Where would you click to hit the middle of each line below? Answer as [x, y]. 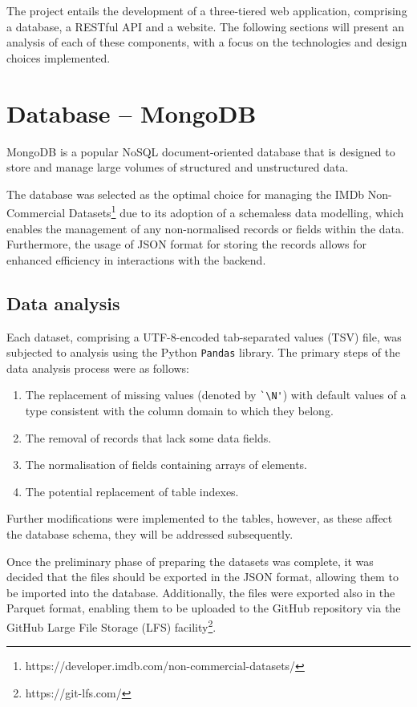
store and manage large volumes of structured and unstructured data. [178, 167]
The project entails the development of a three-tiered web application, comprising [207, 10]
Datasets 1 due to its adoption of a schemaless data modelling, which [236, 211]
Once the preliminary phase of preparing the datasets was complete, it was [190, 561]
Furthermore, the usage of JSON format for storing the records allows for [187, 244]
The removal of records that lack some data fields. [148, 437]
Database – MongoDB [132, 113]
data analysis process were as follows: [98, 368]
